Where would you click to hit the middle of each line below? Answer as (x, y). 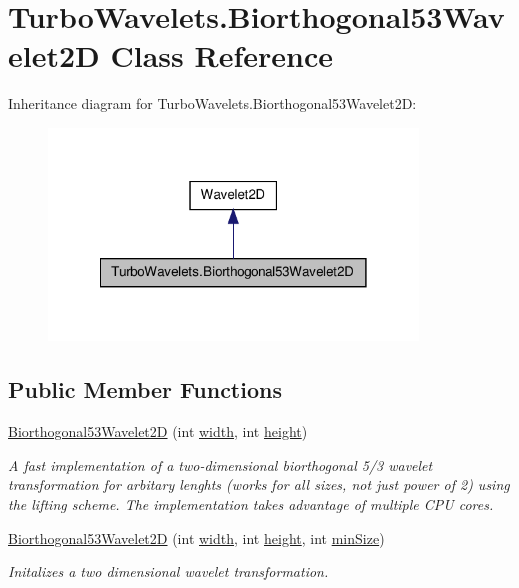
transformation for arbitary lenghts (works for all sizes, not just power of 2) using (259, 484)
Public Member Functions (145, 389)
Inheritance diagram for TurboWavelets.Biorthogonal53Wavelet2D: (212, 103)
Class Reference (221, 55)
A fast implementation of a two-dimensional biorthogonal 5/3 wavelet (220, 464)
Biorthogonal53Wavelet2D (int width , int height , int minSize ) (196, 537)
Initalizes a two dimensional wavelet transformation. (168, 571)
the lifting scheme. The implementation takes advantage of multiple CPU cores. (251, 503)
